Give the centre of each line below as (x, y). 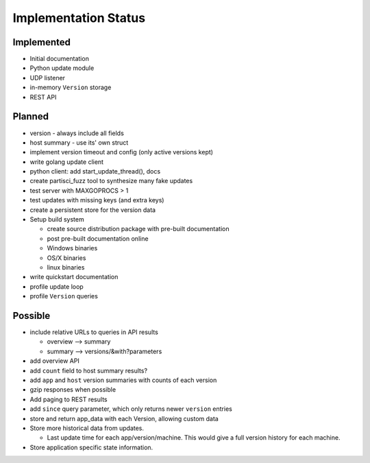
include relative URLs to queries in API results (94, 332)
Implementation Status (79, 18)
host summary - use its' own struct (79, 142)
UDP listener (47, 78)
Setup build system (57, 219)
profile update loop (57, 286)
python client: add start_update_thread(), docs (95, 171)
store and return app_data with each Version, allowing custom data (124, 418)
